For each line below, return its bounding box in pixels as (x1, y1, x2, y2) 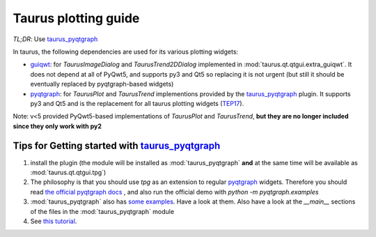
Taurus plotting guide (13, 10, 140, 26)
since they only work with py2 (13, 122, 102, 130)
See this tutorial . (30, 217, 77, 225)
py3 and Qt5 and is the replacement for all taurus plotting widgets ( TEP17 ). (30, 99, 244, 107)
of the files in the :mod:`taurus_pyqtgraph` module (30, 207, 174, 215)
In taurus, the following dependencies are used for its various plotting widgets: (13, 47, 239, 56)
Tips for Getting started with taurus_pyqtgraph (13, 140, 221, 152)
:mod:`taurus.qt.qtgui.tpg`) (30, 168, 107, 176)
